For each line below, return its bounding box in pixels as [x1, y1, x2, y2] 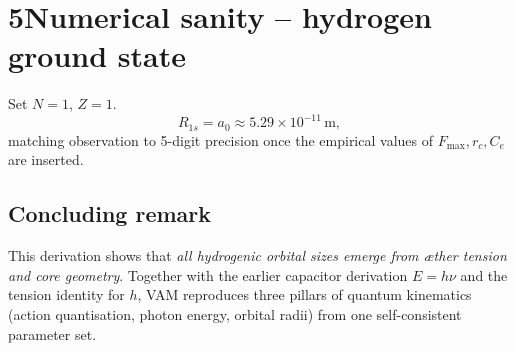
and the [460, 264, 508, 285]
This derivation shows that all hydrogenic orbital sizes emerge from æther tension [8, 245, 507, 266]
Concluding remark [8, 198, 212, 229]
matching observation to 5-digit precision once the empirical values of [8, 129, 433, 150]
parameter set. [8, 323, 97, 344]
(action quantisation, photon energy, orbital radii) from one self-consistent [8, 304, 462, 325]
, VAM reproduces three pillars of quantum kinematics [137, 284, 472, 305]
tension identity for [8, 284, 125, 305]
